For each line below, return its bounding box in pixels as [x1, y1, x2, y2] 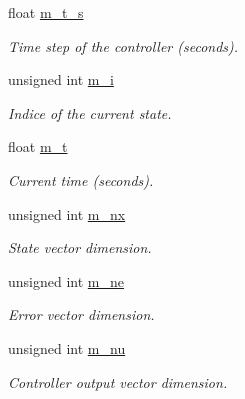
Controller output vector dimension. [8, 371, 228, 392]
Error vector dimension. [8, 304, 155, 325]
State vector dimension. [8, 237, 152, 258]
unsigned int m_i [8, 69, 114, 90]
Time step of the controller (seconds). [8, 35, 239, 56]
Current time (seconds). [8, 169, 154, 190]
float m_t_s [8, 2, 84, 22]
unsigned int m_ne [8, 270, 124, 291]
